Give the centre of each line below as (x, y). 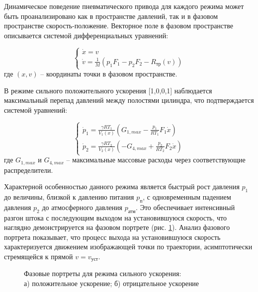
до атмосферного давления (82, 207)
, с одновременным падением (187, 196)
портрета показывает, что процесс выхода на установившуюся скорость (112, 237)
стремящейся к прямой (39, 256)
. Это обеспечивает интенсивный (185, 207)
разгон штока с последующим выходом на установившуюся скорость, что (115, 217)
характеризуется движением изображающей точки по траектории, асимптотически (128, 247)
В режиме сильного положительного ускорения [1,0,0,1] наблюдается (108, 90)
